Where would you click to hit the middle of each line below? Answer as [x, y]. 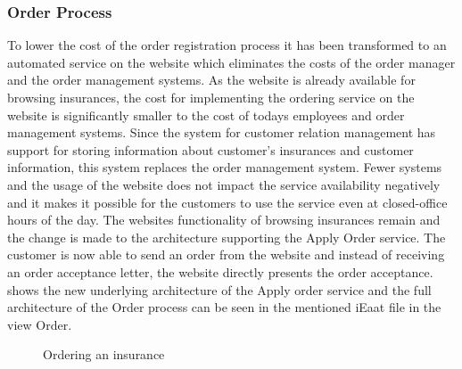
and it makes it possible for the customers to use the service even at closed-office [227, 202]
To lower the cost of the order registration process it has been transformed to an [227, 45]
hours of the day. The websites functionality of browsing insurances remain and [224, 220]
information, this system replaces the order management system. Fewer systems [225, 167]
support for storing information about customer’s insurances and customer [210, 149]
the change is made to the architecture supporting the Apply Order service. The [227, 237]
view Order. [40, 324]
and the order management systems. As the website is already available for [211, 80]
